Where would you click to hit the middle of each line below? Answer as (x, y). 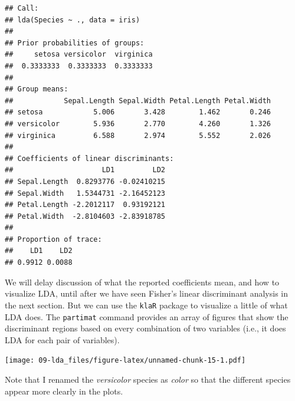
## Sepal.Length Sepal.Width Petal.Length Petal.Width (138, 101)
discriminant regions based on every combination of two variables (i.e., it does (145, 328)
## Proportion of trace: (53, 239)
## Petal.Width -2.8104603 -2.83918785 (85, 216)
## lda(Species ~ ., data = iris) (73, 20)
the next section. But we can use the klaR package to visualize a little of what (146, 305)
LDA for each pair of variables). (62, 339)
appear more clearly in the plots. (64, 391)
